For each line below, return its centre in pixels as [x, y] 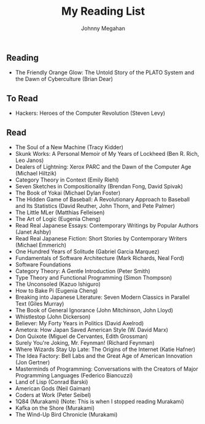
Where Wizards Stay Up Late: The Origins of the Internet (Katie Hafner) [105, 349]
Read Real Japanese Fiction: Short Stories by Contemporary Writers [101, 238]
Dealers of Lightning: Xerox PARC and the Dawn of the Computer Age [103, 166]
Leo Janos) [29, 160]
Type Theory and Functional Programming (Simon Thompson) [94, 277]
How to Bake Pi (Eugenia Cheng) [56, 290]
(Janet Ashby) [33, 232]
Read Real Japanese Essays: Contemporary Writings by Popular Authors [106, 225]
